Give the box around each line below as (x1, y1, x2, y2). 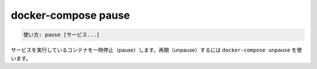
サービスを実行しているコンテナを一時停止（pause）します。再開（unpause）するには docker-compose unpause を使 (11, 47, 302, 54)
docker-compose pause (11, 9, 130, 22)
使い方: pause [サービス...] (23, 32, 100, 38)
